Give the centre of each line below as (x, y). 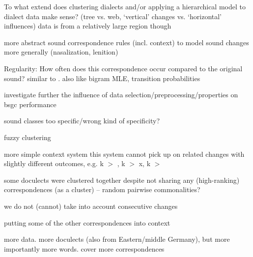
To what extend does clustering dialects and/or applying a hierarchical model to (125, 6)
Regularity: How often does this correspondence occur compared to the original (123, 68)
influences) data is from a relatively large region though (88, 26)
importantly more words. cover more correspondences (84, 248)
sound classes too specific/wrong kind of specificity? (82, 121)
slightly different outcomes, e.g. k (54, 163)
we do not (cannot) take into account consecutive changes (91, 206)
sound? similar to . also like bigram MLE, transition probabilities (102, 78)
